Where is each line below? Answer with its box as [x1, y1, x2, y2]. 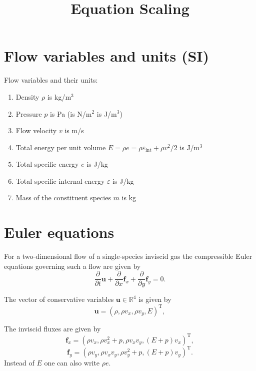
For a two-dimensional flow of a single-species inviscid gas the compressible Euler [4, 251, 252, 261]
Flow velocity [15, 125, 57, 136]
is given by [138, 294, 171, 304]
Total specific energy [15, 159, 79, 169]
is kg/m [47, 91, 71, 102]
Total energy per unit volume [15, 142, 106, 152]
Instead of [4, 357, 34, 368]
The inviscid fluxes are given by [4, 323, 101, 333]
